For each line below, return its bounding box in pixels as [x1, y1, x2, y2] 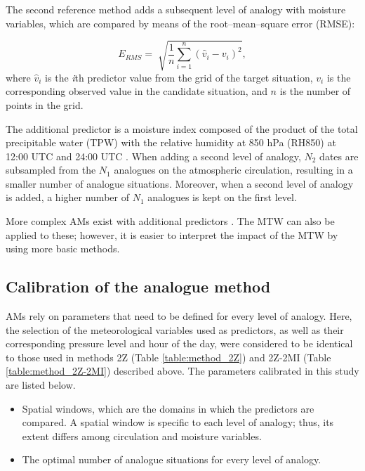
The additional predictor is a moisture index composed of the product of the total [6, 121, 358, 136]
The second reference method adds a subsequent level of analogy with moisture [6, 2, 346, 16]
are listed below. [6, 378, 76, 392]
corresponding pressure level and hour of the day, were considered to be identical [6, 336, 353, 351]
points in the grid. [6, 97, 84, 112]
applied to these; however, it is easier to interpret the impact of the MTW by [6, 227, 338, 242]
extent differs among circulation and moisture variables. [22, 428, 262, 443]
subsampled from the [6, 162, 96, 177]
